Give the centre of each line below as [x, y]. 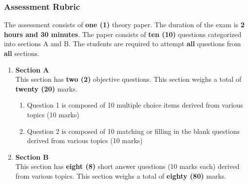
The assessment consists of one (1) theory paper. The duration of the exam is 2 [124, 25]
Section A [32, 69]
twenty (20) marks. [46, 88]
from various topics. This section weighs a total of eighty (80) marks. [121, 175]
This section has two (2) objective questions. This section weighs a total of [128, 79]
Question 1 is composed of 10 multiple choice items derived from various [135, 105]
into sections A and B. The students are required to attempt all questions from [123, 44]
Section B [32, 156]
